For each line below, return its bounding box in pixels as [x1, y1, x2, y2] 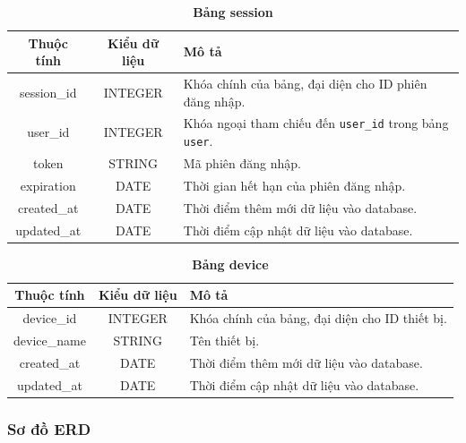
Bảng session [193, 3, 273, 21]
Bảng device [192, 254, 269, 273]
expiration [20, 175, 76, 194]
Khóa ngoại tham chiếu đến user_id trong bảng [183, 114, 449, 132]
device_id [22, 309, 77, 328]
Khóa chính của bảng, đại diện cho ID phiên [183, 74, 427, 93]
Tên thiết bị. [189, 330, 260, 349]
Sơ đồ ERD [7, 417, 91, 439]
